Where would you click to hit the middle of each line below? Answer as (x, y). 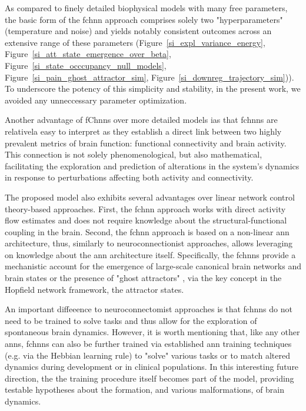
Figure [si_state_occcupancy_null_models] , (86, 65)
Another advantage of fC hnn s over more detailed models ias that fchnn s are (141, 120)
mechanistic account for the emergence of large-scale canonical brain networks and (153, 266)
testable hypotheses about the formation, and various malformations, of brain (145, 390)
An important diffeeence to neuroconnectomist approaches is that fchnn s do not (149, 309)
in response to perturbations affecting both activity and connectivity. (129, 177)
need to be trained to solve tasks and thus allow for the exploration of (131, 320)
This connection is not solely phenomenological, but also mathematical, (134, 154)
